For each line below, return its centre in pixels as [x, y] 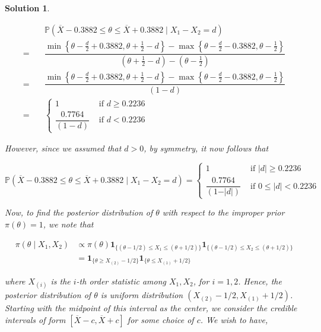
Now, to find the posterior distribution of [79, 212]
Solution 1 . [27, 8]
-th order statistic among [121, 281]
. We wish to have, [234, 319]
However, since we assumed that [63, 148]
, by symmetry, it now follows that [206, 148]
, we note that [68, 224]
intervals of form [35, 319]
